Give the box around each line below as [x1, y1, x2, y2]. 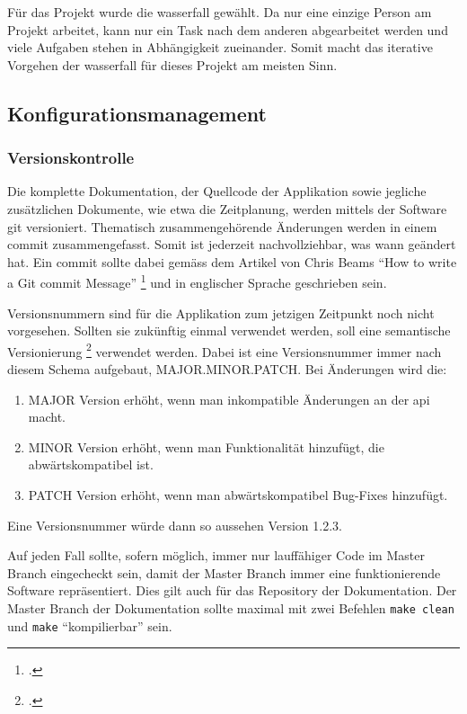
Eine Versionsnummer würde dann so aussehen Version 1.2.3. [7, 515, 342, 534]
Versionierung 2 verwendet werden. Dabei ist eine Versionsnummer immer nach [7, 339, 442, 361]
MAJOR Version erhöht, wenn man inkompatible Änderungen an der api [28, 389, 430, 408]
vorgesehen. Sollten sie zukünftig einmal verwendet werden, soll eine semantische [7, 321, 451, 340]
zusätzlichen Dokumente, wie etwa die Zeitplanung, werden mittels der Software [7, 199, 447, 218]
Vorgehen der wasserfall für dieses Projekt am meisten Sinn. [7, 55, 338, 74]
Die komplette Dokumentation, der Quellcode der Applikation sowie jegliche [7, 182, 427, 201]
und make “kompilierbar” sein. [7, 616, 172, 635]
